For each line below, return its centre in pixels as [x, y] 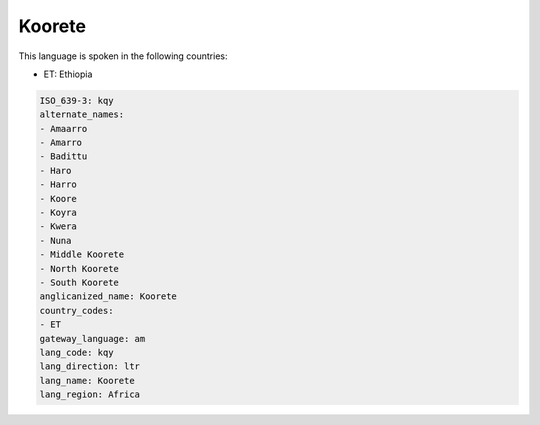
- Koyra [58, 213]
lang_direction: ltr [89, 366]
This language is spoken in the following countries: [123, 56]
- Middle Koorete [82, 254]
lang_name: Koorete [87, 380]
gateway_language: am [92, 338]
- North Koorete [79, 268]
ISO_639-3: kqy [76, 100]
